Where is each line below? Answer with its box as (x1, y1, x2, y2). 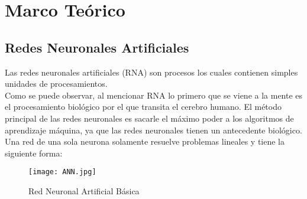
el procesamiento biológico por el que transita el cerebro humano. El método (5, 100, 282, 113)
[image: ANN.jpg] (28, 168, 96, 177)
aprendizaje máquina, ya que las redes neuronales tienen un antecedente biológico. (5, 123, 302, 136)
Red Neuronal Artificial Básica (28, 184, 140, 197)
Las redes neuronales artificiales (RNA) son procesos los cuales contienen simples (5, 66, 298, 78)
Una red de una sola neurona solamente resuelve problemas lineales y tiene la (5, 135, 285, 148)
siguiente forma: (5, 146, 63, 159)
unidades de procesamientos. (5, 77, 108, 90)
